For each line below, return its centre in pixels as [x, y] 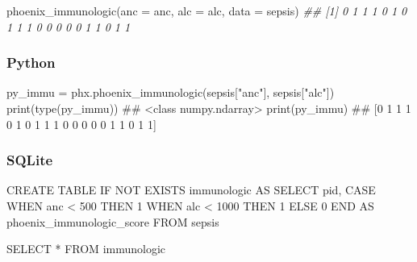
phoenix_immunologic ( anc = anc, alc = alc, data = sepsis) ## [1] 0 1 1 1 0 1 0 [207, 10]
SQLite [30, 160]
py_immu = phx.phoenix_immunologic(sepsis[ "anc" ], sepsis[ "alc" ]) [171, 92]
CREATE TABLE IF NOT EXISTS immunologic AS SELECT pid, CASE [191, 190]
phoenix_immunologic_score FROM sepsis [113, 221]
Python [31, 62]
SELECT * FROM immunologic [86, 249]
